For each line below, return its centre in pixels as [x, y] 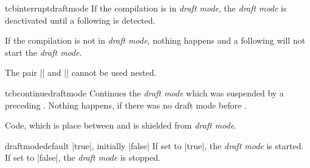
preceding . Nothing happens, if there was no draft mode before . [126, 105]
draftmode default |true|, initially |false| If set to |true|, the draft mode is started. [154, 145]
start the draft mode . [43, 52]
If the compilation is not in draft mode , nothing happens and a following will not [155, 40]
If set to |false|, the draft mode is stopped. [83, 157]
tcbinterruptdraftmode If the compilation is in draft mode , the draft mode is [146, 8]
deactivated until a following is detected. [80, 20]
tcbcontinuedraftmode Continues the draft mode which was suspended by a [144, 92]
